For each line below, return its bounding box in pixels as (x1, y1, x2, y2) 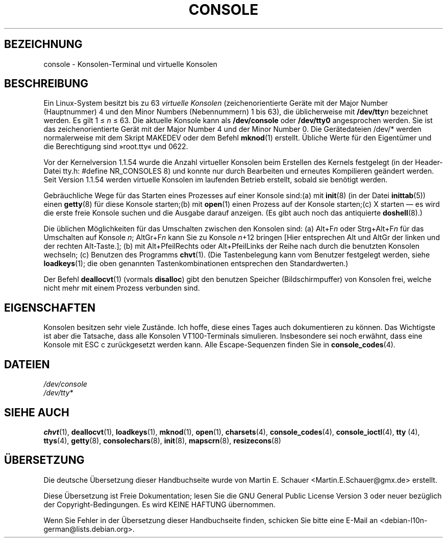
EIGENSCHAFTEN (4, 301, 95, 314)
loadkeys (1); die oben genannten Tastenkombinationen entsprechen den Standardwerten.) (43, 259, 349, 268)
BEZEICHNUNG (4, 38, 83, 51)
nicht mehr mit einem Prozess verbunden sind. (43, 284, 200, 293)
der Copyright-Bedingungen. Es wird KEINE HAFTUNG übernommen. (43, 500, 276, 509)
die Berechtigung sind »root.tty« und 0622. (43, 142, 188, 151)
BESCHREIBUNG (4, 77, 89, 90)
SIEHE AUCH (4, 406, 69, 419)
